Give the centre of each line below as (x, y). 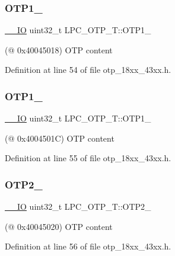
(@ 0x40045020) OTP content (59, 226)
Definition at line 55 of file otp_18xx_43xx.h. (88, 158)
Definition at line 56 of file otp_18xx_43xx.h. (88, 246)
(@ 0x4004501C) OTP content (60, 138)
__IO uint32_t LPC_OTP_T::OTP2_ (78, 207)
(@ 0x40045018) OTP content (59, 49)
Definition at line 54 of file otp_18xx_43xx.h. (88, 70)
